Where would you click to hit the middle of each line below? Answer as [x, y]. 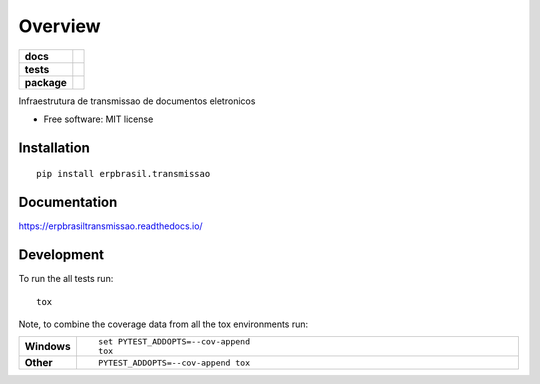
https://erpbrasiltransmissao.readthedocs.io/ [111, 226]
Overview [59, 26]
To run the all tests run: [66, 279]
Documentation [68, 202]
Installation [54, 147]
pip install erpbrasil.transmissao [123, 174]
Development [61, 255]
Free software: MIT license [98, 119]
